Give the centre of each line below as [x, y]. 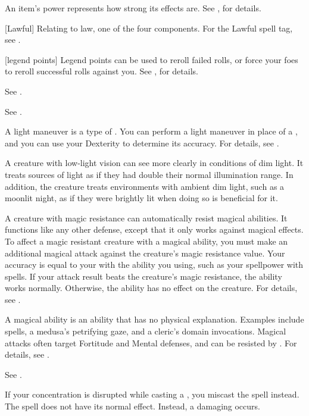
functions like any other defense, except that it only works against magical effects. [154, 229]
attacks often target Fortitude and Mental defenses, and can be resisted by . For [151, 343]
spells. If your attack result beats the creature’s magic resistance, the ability [143, 276]
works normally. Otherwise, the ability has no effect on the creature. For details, [151, 288]
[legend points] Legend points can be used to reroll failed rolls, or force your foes [152, 59]
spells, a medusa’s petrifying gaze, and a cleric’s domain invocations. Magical [146, 331]
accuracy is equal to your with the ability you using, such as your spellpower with [154, 265]
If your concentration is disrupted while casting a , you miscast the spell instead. [152, 394]
